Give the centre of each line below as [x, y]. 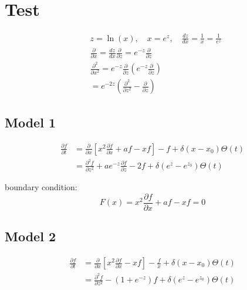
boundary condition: [41, 187]
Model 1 [30, 122]
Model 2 [30, 236]
